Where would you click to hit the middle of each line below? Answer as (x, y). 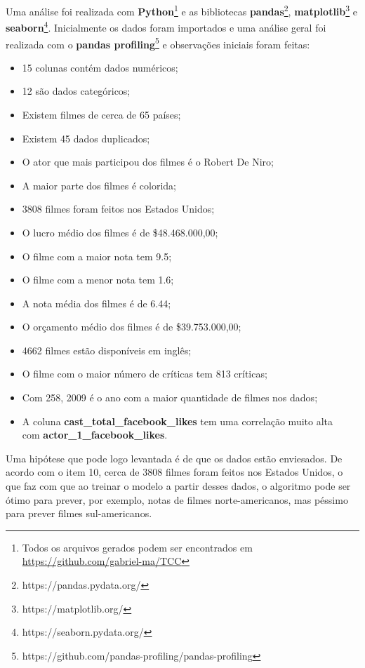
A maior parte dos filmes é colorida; (99, 185)
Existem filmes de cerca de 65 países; (101, 114)
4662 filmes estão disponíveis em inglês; (107, 350)
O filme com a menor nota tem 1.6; (98, 280)
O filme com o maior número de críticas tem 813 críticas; (145, 374)
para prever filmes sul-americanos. (79, 513)
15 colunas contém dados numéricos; (100, 67)
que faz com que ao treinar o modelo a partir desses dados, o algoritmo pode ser (178, 486)
